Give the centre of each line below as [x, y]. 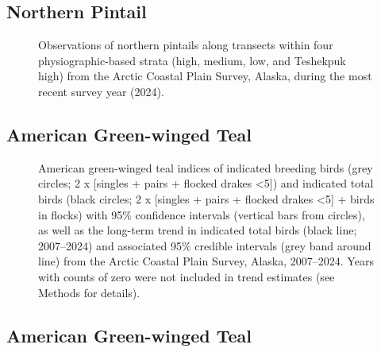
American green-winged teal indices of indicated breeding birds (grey [206, 167]
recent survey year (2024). [101, 91]
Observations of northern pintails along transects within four [186, 45]
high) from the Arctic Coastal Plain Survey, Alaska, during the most [205, 76]
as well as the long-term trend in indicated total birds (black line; [198, 230]
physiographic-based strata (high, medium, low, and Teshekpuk [192, 60]
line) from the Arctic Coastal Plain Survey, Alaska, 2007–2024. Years [206, 261]
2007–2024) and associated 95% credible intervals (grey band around [205, 245]
